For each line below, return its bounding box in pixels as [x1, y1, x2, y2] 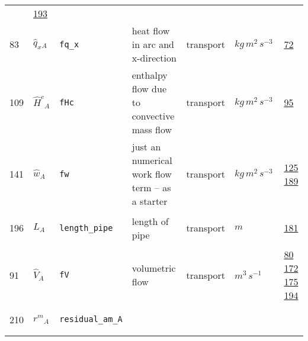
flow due [131, 82, 166, 95]
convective [131, 109, 175, 123]
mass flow [131, 123, 172, 136]
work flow [131, 167, 172, 181]
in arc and [131, 37, 174, 51]
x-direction [131, 51, 177, 65]
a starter [131, 194, 168, 208]
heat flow [131, 24, 170, 37]
